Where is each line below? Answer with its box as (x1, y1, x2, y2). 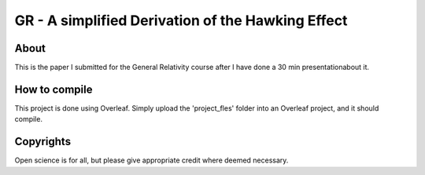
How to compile (14, 82, 93, 96)
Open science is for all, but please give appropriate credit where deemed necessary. (14, 155, 289, 165)
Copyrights (14, 135, 71, 148)
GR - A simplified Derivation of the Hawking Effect (14, 12, 348, 29)
